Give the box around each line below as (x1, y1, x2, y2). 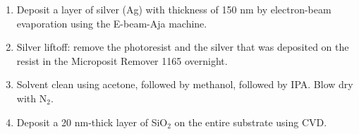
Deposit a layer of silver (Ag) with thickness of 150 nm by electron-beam (16, 2, 331, 16)
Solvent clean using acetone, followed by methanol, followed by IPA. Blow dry (16, 77, 353, 92)
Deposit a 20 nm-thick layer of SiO (16, 114, 168, 129)
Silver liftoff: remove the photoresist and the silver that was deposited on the (16, 39, 349, 54)
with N (16, 90, 47, 105)
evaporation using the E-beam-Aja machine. (16, 16, 207, 30)
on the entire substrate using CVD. (174, 114, 327, 129)
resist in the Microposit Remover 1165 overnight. (16, 53, 228, 68)
